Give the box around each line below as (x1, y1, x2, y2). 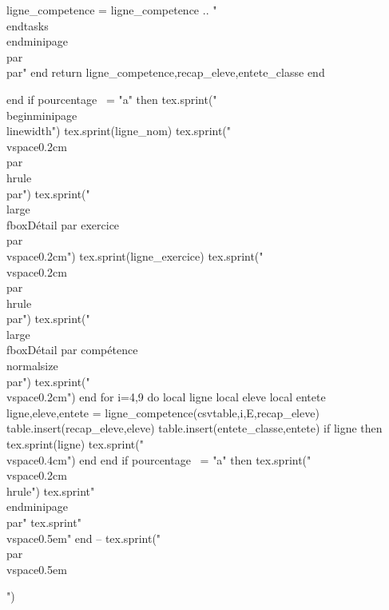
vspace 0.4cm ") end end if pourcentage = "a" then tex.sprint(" (6, 451, 312, 468)
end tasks (6, 17, 49, 34)
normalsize (6, 357, 58, 374)
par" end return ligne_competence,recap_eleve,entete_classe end (6, 64, 325, 81)
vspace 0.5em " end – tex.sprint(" (6, 529, 161, 546)
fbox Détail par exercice (6, 216, 120, 233)
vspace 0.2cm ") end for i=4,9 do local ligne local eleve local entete (6, 389, 326, 405)
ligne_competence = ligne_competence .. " (6, 2, 217, 18)
